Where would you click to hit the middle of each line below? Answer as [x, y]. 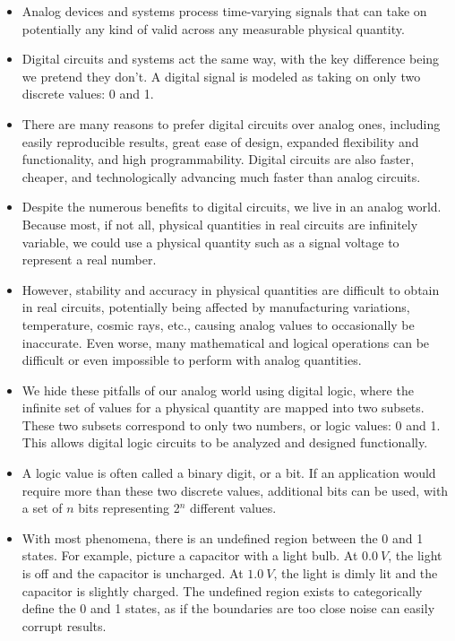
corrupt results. [64, 625]
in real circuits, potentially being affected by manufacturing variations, [216, 307]
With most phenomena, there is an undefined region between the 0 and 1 [223, 537]
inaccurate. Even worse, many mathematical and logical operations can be [226, 342]
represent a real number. [89, 260]
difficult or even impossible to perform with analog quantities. [192, 360]
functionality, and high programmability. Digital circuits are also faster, [218, 159]
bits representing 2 [129, 508]
